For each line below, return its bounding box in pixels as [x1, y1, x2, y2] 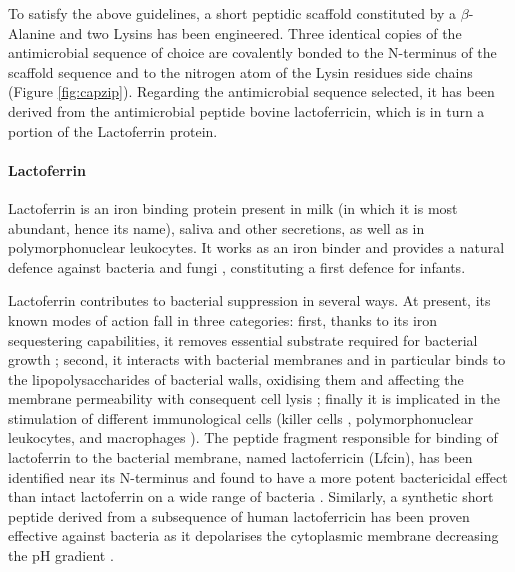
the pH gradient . [8, 545, 114, 566]
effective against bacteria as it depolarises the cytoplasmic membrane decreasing [8, 525, 499, 546]
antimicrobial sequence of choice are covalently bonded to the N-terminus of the [8, 42, 497, 63]
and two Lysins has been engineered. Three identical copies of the [59, 22, 462, 43]
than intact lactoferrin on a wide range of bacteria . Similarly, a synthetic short [8, 486, 494, 507]
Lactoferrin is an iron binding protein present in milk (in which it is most [8, 197, 458, 218]
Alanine [8, 22, 56, 43]
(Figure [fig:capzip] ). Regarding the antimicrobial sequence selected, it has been [8, 81, 495, 102]
